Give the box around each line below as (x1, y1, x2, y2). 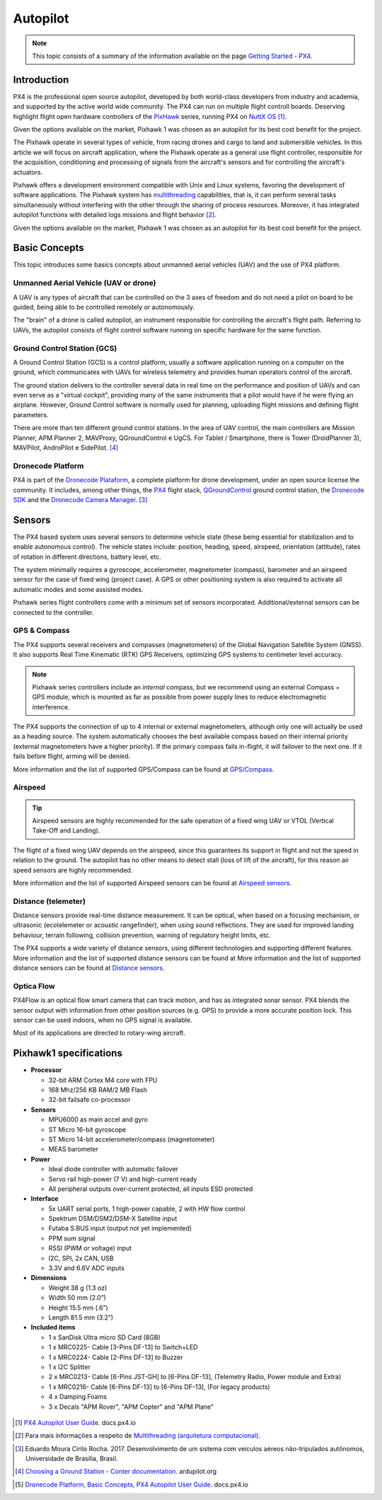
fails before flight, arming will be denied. (13, 752, 131, 760)
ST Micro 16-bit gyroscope (48, 1125, 127, 1134)
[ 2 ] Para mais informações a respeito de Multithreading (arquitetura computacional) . (15, 1431, 261, 1440)
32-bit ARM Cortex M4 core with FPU (48, 1076, 158, 1084)
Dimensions (30, 1274, 67, 1282)
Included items (30, 1323, 76, 1332)
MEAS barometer (48, 1145, 98, 1153)
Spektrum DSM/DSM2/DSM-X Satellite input (48, 1214, 178, 1223)
